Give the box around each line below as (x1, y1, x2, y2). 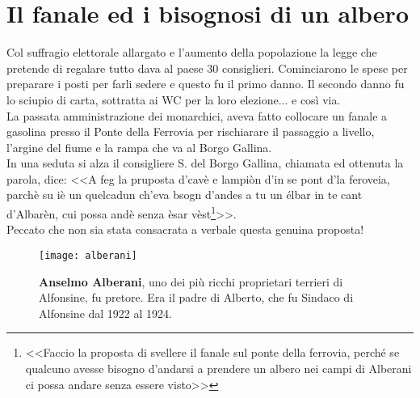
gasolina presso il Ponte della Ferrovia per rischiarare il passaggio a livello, (6, 123, 375, 140)
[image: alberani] (39, 249, 137, 261)
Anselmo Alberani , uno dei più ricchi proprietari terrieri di (39, 273, 343, 290)
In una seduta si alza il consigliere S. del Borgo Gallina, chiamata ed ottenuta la (6, 155, 404, 171)
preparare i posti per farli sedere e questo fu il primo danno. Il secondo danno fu (6, 75, 405, 92)
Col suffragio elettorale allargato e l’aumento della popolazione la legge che (6, 44, 377, 61)
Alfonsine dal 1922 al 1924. (39, 304, 172, 321)
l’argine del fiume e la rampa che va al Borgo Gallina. (6, 138, 272, 155)
